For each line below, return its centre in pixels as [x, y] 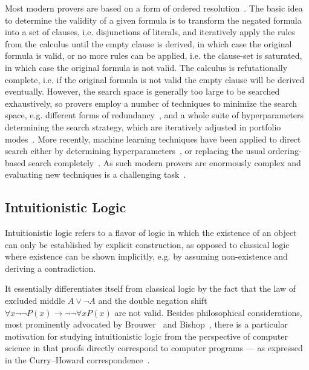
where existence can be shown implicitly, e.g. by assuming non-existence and [146, 256]
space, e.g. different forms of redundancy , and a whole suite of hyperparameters [154, 115]
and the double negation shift [153, 301]
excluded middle [35, 301]
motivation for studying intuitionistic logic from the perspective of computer [146, 336]
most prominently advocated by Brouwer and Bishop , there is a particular [146, 324]
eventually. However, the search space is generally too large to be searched [142, 91]
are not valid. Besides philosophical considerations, [208, 312]
